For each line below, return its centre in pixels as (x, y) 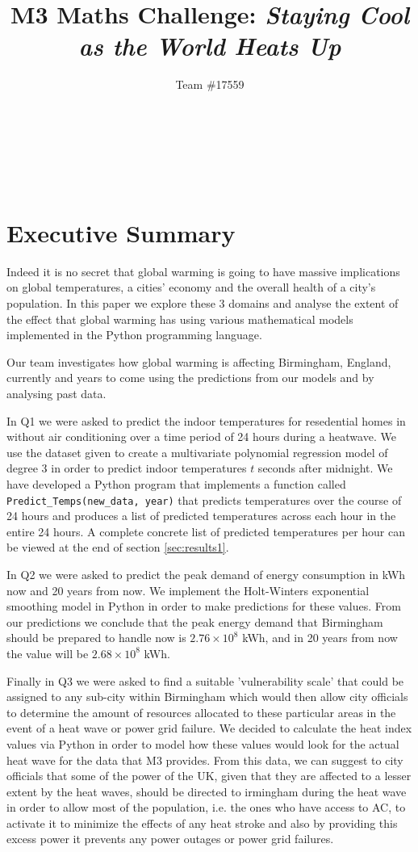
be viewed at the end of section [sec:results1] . (118, 547)
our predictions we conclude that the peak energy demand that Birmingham (195, 621)
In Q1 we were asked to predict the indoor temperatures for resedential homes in (206, 420)
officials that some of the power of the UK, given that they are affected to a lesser (209, 776)
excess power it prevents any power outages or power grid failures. (170, 839)
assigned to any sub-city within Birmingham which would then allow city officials (207, 697)
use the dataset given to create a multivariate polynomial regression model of (197, 452)
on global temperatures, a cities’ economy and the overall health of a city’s (191, 287)
